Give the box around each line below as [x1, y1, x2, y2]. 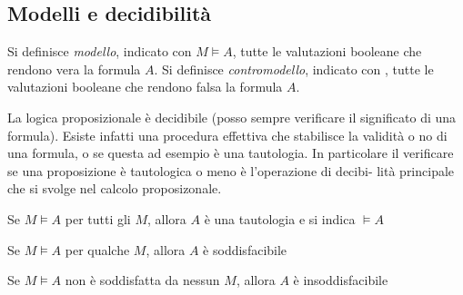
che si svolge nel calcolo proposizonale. [7, 179, 222, 198]
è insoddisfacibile [293, 270, 388, 290]
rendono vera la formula [7, 59, 141, 78]
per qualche [65, 240, 130, 259]
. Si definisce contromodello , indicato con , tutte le [154, 59, 434, 78]
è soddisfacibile [203, 240, 287, 259]
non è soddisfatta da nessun [65, 270, 220, 290]
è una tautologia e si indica [204, 209, 356, 228]
